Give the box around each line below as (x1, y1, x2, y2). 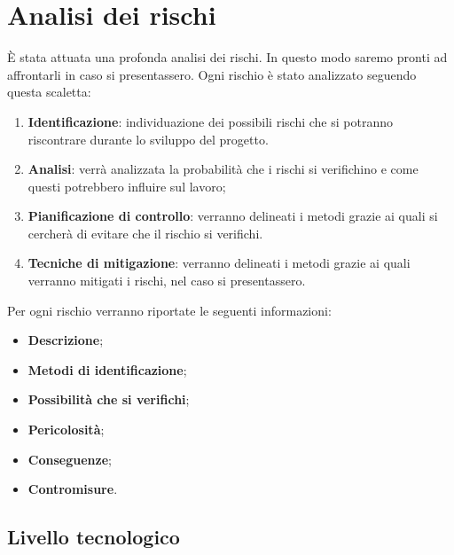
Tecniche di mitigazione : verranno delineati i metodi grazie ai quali (27, 254, 411, 272)
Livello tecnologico (7, 523, 180, 551)
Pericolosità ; (27, 420, 105, 439)
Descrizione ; (27, 331, 104, 349)
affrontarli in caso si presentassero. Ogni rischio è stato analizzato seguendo (7, 65, 417, 83)
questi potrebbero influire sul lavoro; (27, 176, 226, 195)
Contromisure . (27, 480, 118, 498)
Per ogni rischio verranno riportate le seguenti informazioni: (7, 301, 332, 319)
